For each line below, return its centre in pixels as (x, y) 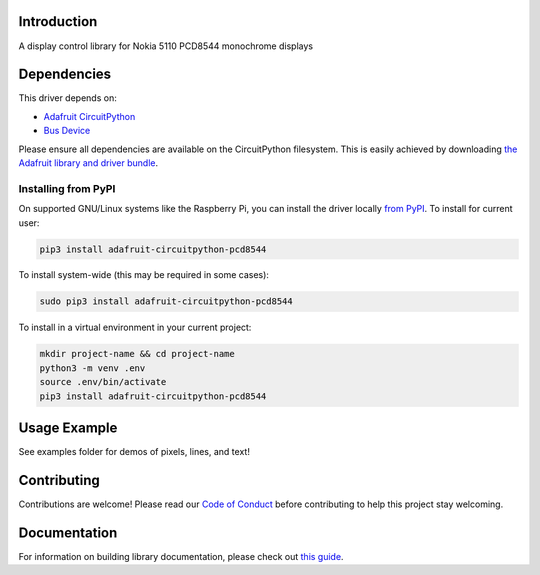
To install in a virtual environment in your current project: (135, 327)
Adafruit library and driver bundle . (88, 162)
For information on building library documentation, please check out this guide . (181, 556)
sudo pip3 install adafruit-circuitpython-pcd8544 (166, 301)
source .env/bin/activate (103, 382)
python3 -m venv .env (92, 368)
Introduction (58, 21)
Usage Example (68, 428)
